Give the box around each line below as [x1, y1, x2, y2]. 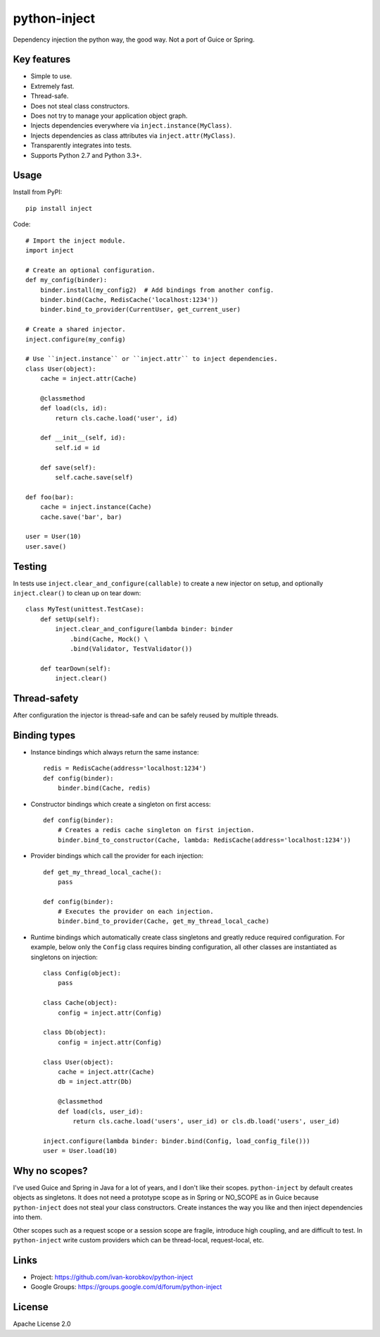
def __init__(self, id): [39, 434, 126, 442]
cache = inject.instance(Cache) [39, 503, 152, 511]
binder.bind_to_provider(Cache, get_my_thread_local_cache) [57, 917, 270, 925]
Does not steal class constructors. [30, 102, 130, 110]
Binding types [13, 729, 76, 741]
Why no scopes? [13, 1164, 88, 1177]
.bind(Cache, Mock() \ [70, 635, 148, 643]
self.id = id [55, 444, 100, 451]
